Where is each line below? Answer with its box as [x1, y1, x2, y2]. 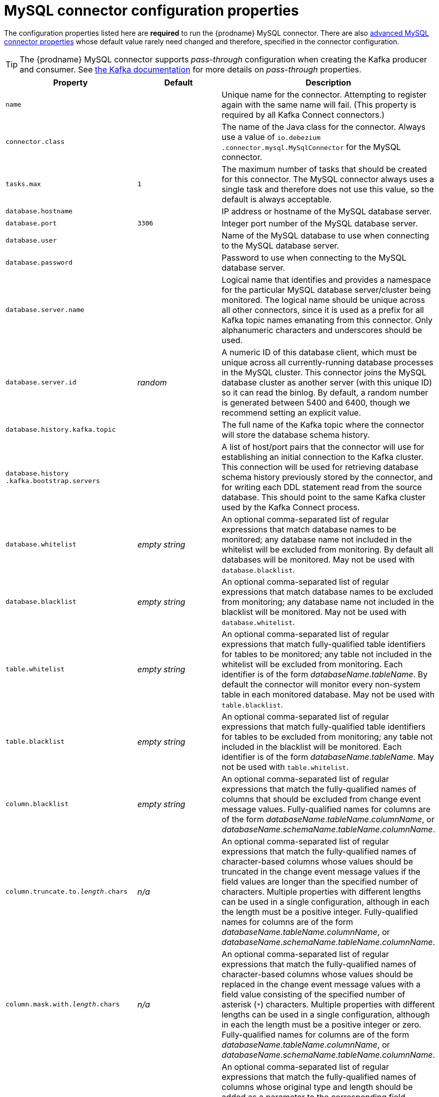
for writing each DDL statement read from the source [221, 482, 422, 492]
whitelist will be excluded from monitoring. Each [221, 659, 403, 669]
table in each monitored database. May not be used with [221, 689, 435, 699]
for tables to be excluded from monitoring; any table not [221, 731, 433, 742]
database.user [6, 237, 57, 245]
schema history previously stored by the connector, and [221, 472, 433, 482]
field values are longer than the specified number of [221, 876, 418, 887]
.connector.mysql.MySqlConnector [221, 143, 344, 151]
